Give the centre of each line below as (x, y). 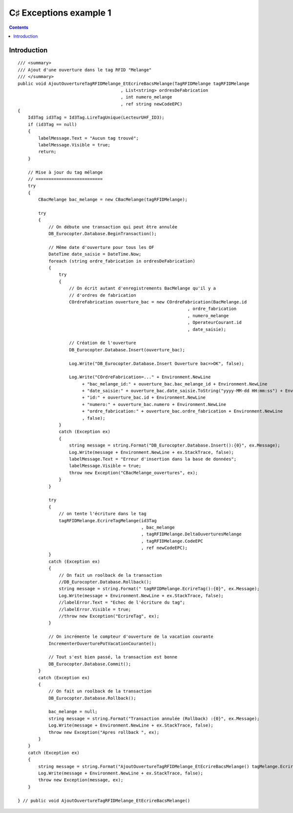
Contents (19, 27)
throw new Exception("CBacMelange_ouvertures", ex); (134, 473)
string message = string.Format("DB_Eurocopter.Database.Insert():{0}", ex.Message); (175, 446)
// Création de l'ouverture (103, 343)
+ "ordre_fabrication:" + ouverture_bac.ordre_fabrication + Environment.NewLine (182, 411)
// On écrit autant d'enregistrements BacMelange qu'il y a (143, 288)
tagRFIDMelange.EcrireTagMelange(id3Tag (108, 520)
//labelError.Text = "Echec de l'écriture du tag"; (122, 602)
